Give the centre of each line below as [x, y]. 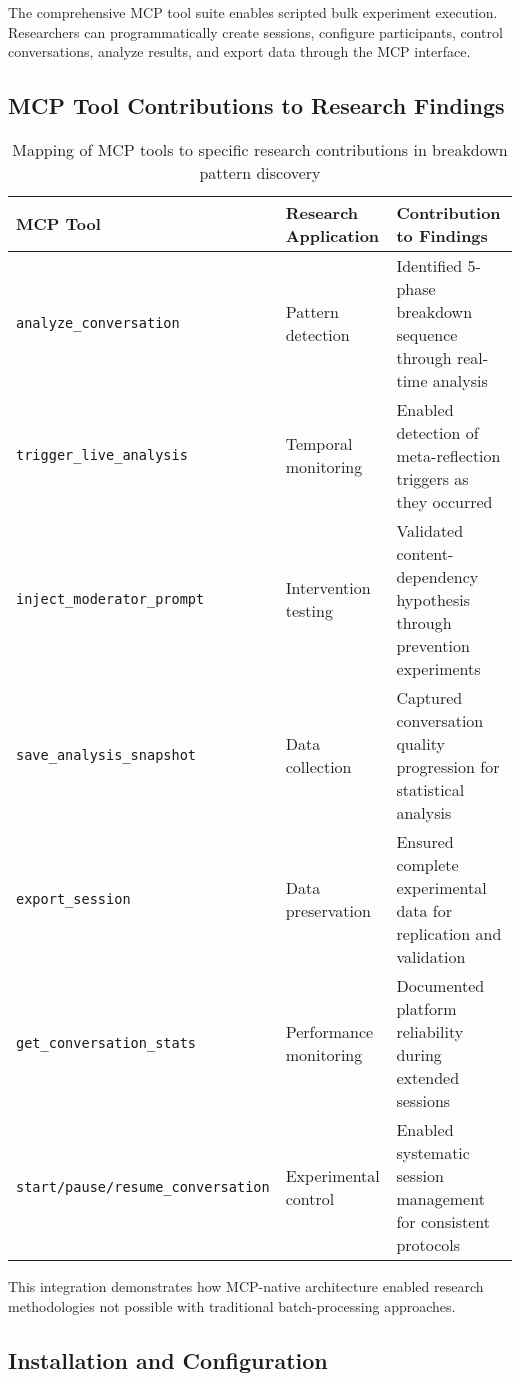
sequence [427, 334]
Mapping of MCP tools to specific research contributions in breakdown [260, 149]
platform [426, 1008]
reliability [430, 1031]
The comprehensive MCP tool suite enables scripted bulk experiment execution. [253, 12]
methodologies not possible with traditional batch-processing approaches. [232, 1305]
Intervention [328, 588]
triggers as [432, 478]
